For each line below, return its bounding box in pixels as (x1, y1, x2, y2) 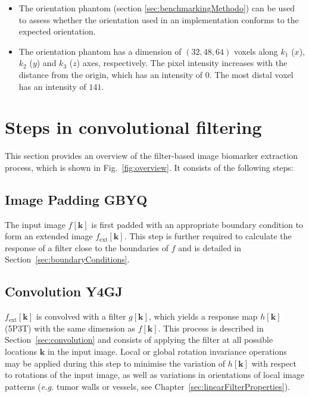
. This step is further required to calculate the (124, 230, 292, 242)
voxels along (233, 45, 278, 57)
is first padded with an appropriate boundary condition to (91, 218, 304, 230)
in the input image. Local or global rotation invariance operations (47, 345, 287, 358)
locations (5, 345, 38, 358)
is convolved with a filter (36, 310, 126, 323)
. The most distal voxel (209, 68, 294, 80)
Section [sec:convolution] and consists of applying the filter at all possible (5, 333, 273, 346)
